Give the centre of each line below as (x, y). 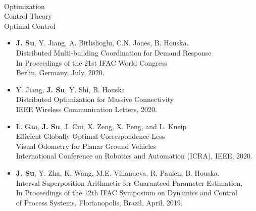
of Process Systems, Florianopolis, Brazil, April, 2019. (99, 202)
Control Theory (28, 16)
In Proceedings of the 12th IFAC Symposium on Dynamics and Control (126, 193)
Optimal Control (30, 25)
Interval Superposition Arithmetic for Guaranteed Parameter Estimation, (129, 182)
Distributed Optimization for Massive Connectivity (95, 99)
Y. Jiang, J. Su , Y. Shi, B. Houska (70, 89)
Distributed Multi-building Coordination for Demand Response (114, 52)
